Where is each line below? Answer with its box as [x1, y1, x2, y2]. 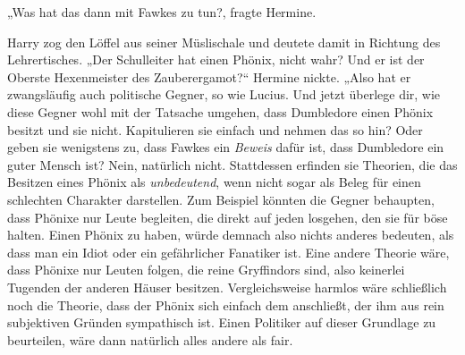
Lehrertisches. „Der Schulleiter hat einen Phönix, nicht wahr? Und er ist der [7, 50, 425, 69]
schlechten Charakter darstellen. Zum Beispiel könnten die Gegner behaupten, [7, 190, 435, 208]
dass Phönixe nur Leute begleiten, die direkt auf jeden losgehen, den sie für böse [7, 207, 448, 226]
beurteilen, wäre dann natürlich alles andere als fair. [7, 330, 293, 349]
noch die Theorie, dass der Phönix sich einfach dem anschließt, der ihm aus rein [7, 295, 444, 314]
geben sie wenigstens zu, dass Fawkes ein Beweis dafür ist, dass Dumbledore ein [7, 138, 444, 156]
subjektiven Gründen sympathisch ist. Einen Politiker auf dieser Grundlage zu [7, 313, 436, 332]
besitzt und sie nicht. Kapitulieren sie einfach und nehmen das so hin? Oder [7, 120, 423, 139]
